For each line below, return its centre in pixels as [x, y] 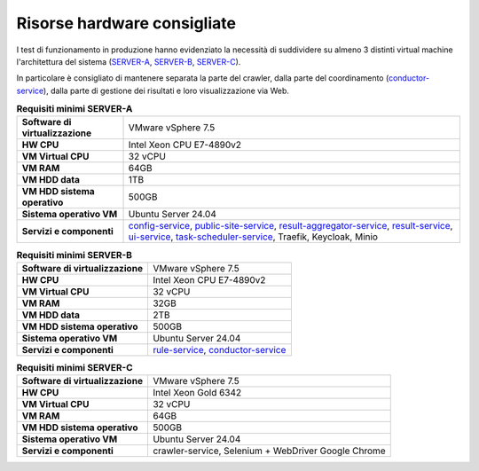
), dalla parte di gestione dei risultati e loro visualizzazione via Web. [166, 90]
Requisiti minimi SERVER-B [75, 255]
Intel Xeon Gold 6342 [197, 393]
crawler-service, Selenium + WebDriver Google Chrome [269, 451]
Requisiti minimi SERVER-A [75, 109]
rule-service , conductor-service [219, 349]
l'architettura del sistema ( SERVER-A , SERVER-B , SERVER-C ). [129, 61]
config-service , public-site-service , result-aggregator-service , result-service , [291, 226]
